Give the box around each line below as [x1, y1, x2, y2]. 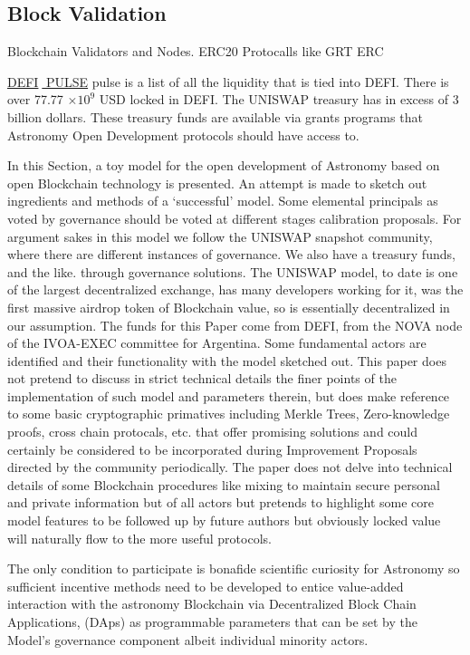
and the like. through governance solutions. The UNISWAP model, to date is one [7, 262, 458, 281]
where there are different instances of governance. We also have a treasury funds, [7, 245, 456, 264]
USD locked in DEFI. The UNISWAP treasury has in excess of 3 [99, 90, 459, 109]
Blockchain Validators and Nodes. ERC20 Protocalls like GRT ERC [7, 42, 384, 61]
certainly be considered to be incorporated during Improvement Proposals [7, 439, 417, 458]
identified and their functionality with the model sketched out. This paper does [7, 351, 446, 370]
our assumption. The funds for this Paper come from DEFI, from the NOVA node [7, 315, 463, 334]
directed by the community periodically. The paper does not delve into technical [7, 458, 453, 477]
